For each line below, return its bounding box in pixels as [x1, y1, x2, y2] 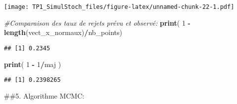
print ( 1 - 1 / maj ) [4, 59, 61, 69]
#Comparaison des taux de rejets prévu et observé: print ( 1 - [4, 17, 190, 28]
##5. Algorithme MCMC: [4, 90, 85, 101]
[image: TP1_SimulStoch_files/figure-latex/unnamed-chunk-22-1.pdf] [4, 3, 235, 10]
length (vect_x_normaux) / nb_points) [4, 27, 122, 37]
